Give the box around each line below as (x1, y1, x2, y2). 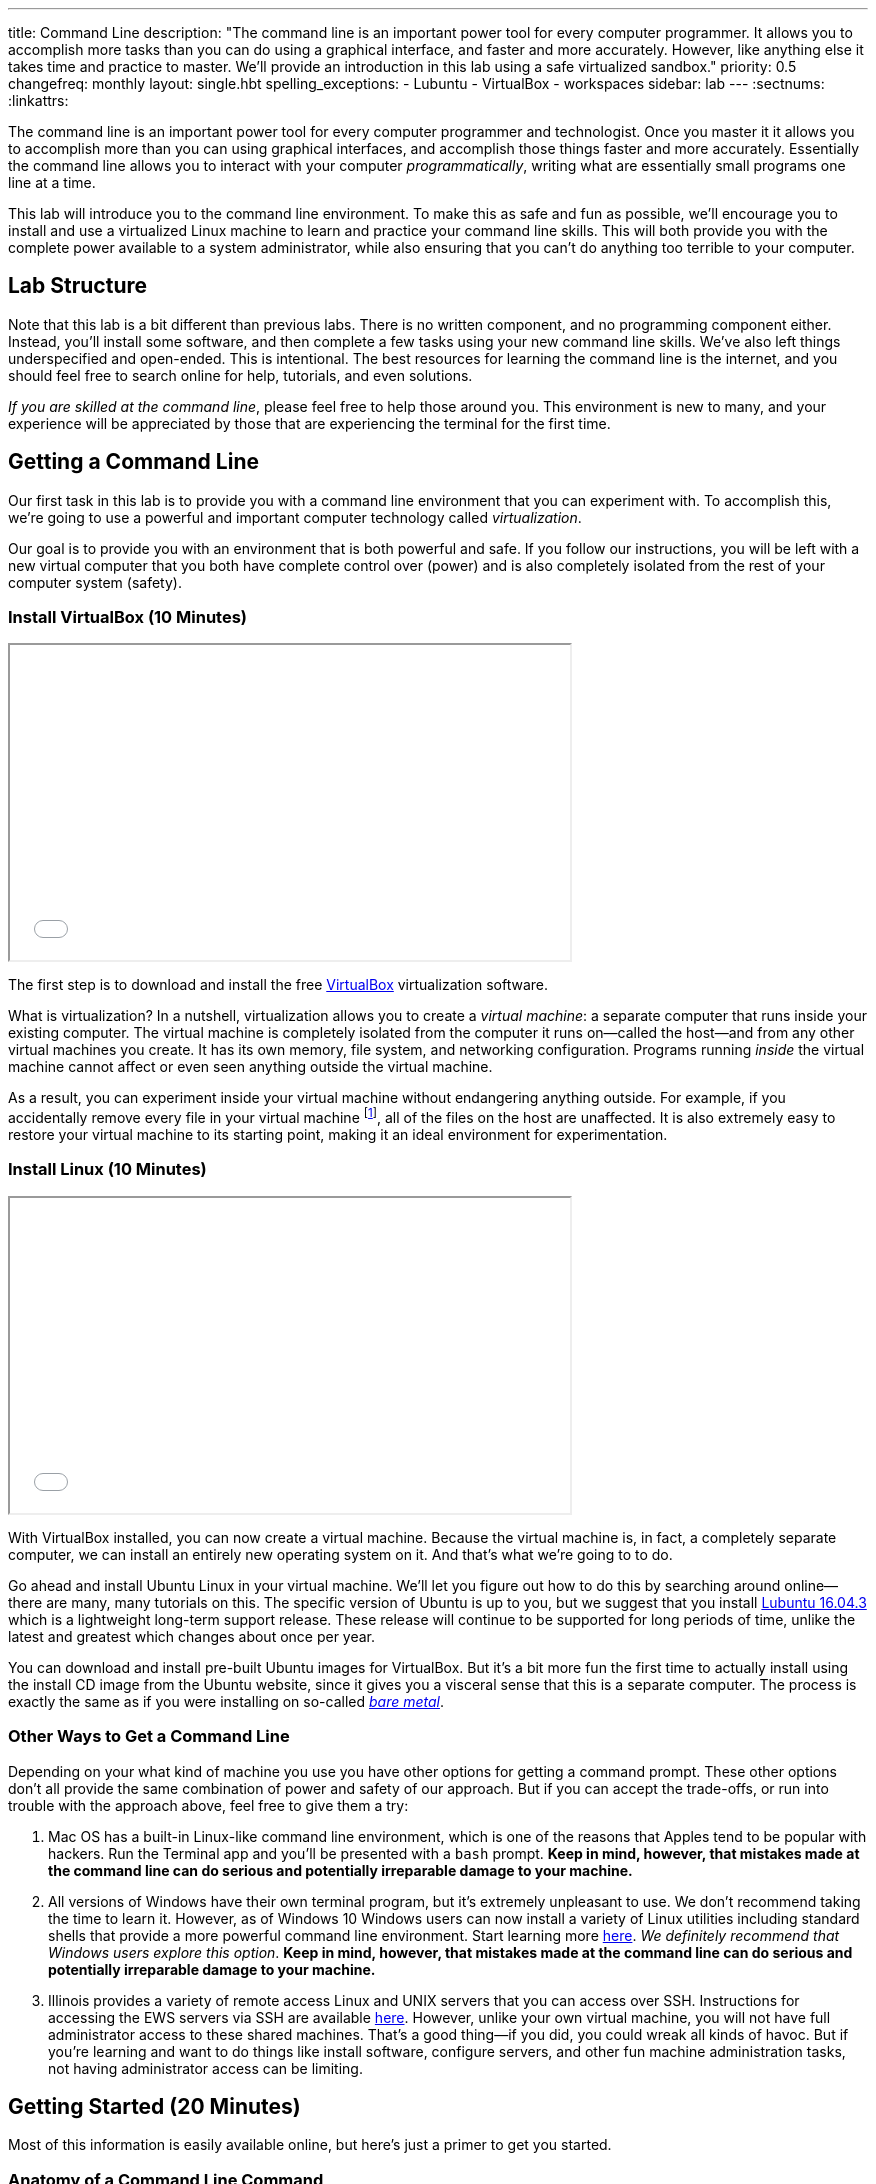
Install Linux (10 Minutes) (8, 1159, 207, 1180)
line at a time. (8, 174, 96, 191)
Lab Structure (8, 273, 148, 299)
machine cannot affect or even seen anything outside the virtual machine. (8, 1058, 493, 1076)
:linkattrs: (8, 92, 69, 109)
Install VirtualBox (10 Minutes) (8, 607, 247, 628)
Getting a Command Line (8, 449, 259, 475)
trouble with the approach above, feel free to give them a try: (8, 1796, 409, 1814)
